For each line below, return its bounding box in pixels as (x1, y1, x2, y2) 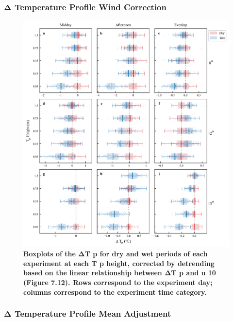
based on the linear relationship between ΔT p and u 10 (23, 268, 216, 278)
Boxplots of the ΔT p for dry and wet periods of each (23, 249, 208, 259)
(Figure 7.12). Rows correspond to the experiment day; (23, 277, 213, 287)
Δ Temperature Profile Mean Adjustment (4, 307, 171, 320)
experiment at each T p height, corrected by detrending (23, 258, 215, 268)
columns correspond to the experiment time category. (23, 286, 207, 297)
